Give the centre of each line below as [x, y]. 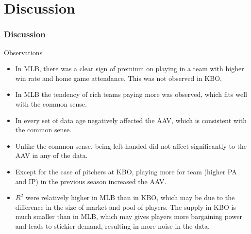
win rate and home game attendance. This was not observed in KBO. [118, 78]
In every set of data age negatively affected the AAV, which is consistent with [131, 120]
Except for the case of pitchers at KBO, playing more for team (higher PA [126, 171]
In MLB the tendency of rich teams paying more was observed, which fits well [131, 94]
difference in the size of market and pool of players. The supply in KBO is [125, 207]
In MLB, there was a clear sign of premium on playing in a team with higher [130, 69]
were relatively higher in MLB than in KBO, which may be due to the [130, 197]
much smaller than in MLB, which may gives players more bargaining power [129, 216]
